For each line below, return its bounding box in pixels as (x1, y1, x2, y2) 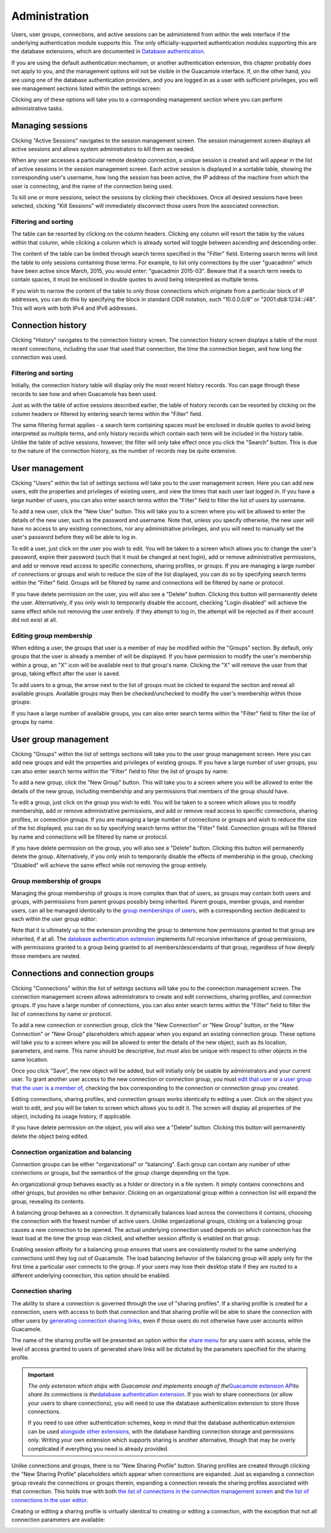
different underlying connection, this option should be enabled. (11, 1272, 171, 1279)
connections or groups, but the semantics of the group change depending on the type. (11, 1169, 230, 1177)
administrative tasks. (11, 104, 64, 112)
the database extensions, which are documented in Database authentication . (11, 48, 205, 55)
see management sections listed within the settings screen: (11, 85, 162, 92)
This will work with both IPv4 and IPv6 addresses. (11, 304, 137, 312)
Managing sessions (11, 120, 88, 131)
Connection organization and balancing (11, 1148, 132, 1156)
